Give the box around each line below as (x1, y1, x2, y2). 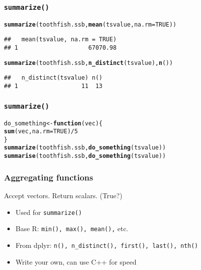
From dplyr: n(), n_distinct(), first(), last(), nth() (15, 240, 198, 250)
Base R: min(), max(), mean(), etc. (15, 223, 128, 234)
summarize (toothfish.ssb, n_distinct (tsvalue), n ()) (4, 59, 173, 66)
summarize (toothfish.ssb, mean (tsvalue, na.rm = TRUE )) (4, 21, 176, 28)
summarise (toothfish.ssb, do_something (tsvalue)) (4, 152, 166, 160)
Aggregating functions (4, 171, 93, 183)
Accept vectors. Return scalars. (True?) (4, 190, 122, 200)
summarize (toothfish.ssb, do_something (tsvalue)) (4, 144, 166, 151)
